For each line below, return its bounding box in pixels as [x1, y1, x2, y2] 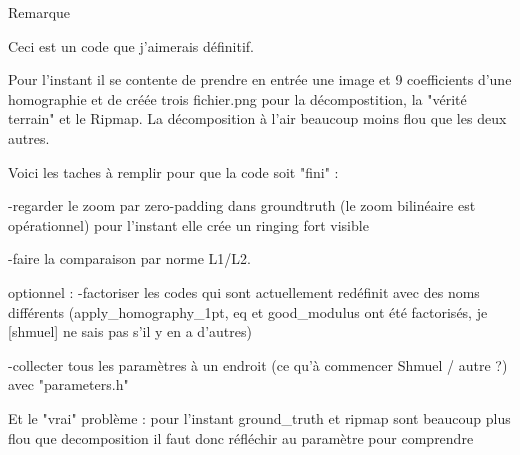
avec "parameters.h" [8, 374, 129, 395]
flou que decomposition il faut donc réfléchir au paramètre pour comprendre [8, 427, 474, 448]
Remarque [8, 2, 71, 22]
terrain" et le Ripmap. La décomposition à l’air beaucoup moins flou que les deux [8, 108, 507, 129]
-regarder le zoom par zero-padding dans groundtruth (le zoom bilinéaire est [8, 195, 476, 216]
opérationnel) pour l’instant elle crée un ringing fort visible [8, 214, 369, 235]
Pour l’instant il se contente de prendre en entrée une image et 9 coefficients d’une [8, 69, 512, 90]
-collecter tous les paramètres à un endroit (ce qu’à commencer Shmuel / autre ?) [8, 354, 508, 375]
